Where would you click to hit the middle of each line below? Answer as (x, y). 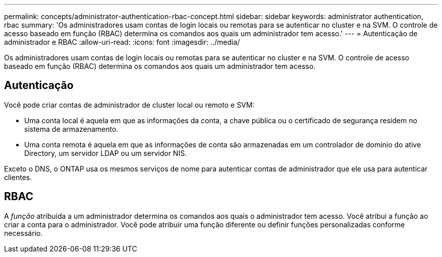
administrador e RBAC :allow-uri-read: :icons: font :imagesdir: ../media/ (122, 42)
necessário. (23, 233)
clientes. (18, 177)
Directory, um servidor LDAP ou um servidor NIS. (106, 153)
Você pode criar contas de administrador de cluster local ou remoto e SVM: (129, 105)
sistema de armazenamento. (71, 129)
